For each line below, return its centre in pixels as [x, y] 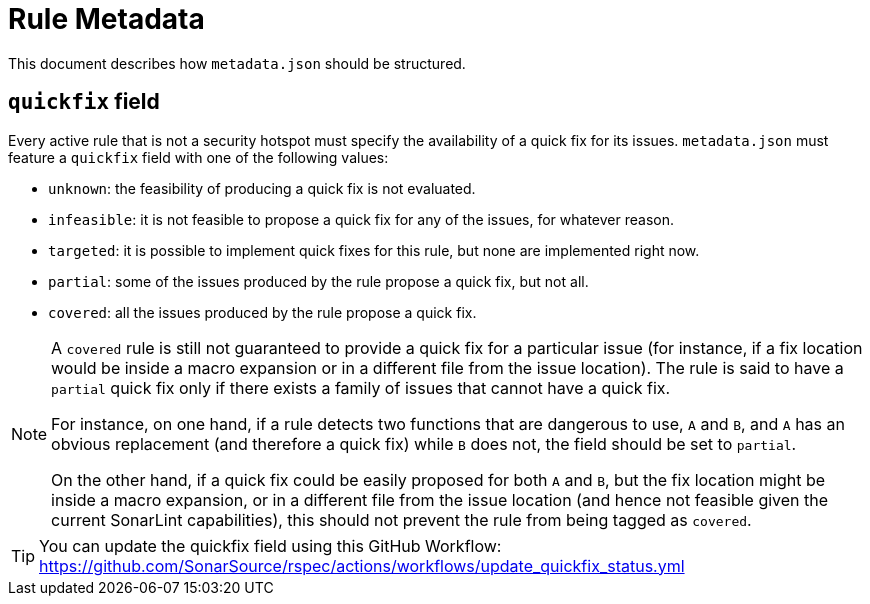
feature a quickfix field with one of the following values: [198, 157]
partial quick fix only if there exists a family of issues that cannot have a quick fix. [361, 387]
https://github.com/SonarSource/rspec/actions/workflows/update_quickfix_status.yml [362, 565]
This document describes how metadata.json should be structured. [237, 63]
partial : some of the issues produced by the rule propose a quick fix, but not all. [318, 281]
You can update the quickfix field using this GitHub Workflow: [270, 545]
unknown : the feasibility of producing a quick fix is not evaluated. [262, 188]
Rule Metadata [106, 19]
